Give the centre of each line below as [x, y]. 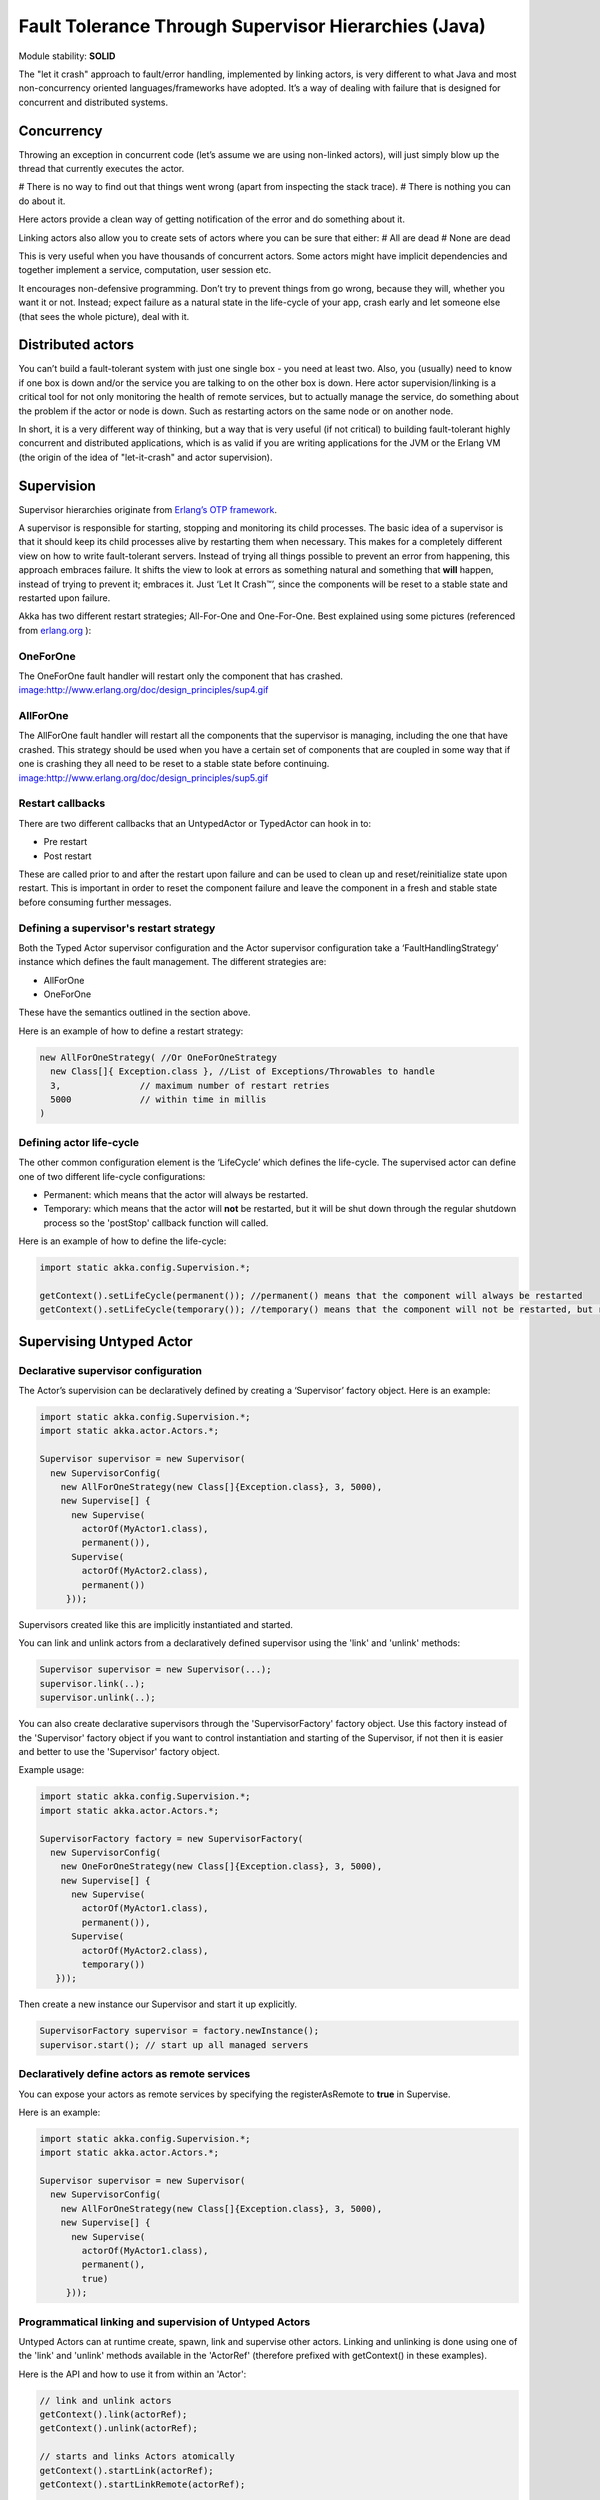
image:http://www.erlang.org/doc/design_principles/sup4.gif [143, 690]
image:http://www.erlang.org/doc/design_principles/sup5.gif [143, 777]
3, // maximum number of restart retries [190, 1085]
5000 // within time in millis [158, 1099]
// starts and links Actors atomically [137, 2456]
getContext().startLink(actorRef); [126, 2470]
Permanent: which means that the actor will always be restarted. [176, 1194]
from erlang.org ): [55, 630]
